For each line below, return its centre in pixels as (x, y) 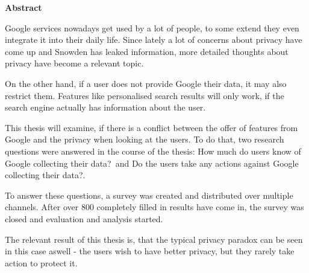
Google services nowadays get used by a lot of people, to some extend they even (152, 27)
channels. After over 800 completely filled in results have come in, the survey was (154, 207)
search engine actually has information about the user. (105, 107)
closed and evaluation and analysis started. (84, 218)
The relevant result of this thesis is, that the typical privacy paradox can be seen (154, 239)
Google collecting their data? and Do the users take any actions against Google (152, 163)
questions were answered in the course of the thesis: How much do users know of (153, 151)
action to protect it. (41, 262)
